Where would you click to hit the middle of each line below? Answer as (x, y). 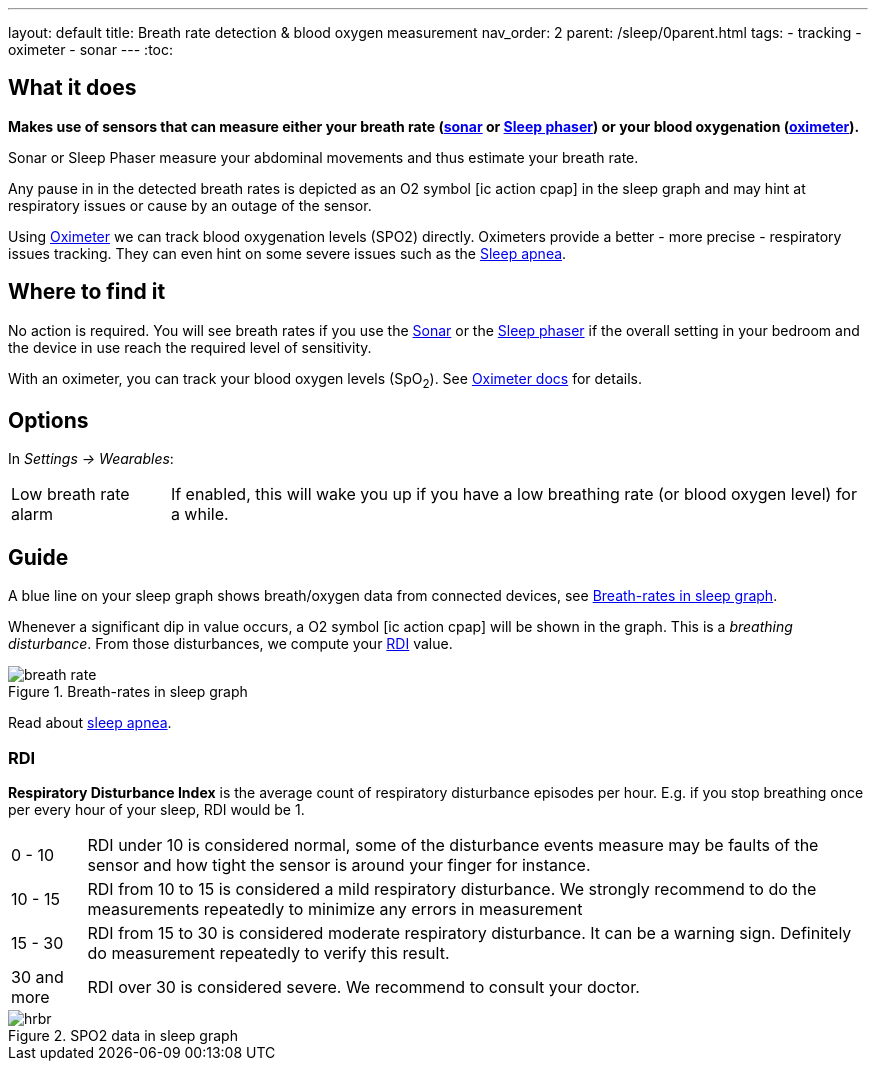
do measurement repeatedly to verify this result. (268, 952)
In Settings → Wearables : (91, 459)
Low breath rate (70, 494)
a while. (199, 514)
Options (48, 420)
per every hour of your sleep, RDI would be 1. (156, 809)
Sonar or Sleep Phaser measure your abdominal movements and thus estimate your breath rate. (323, 157)
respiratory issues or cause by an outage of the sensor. (190, 205)
